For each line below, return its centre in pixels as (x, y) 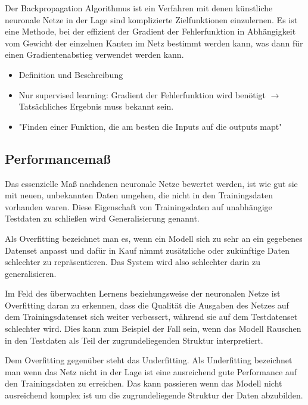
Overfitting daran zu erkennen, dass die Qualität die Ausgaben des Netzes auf (147, 305)
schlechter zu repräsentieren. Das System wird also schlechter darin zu (133, 262)
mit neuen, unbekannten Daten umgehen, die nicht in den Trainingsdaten (139, 195)
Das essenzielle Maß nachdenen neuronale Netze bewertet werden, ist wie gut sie (151, 183)
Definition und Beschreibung (71, 74)
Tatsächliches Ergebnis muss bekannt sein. (96, 106)
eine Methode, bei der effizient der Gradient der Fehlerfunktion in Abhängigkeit (150, 31)
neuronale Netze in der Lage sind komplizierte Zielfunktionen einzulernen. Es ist (151, 19)
